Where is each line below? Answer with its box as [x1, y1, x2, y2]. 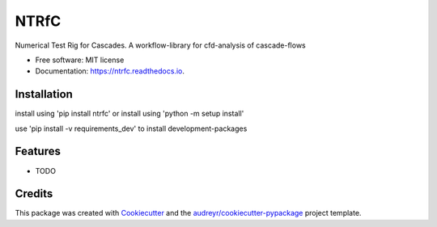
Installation [15, 87, 73, 101]
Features [15, 145, 61, 158]
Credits [15, 187, 53, 201]
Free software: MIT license [35, 55, 125, 65]
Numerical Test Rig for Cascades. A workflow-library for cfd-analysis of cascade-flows [15, 40, 307, 50]
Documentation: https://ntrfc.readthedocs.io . [35, 66, 185, 76]
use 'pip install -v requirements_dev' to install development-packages [15, 124, 248, 133]
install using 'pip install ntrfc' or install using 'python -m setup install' [15, 109, 244, 119]
